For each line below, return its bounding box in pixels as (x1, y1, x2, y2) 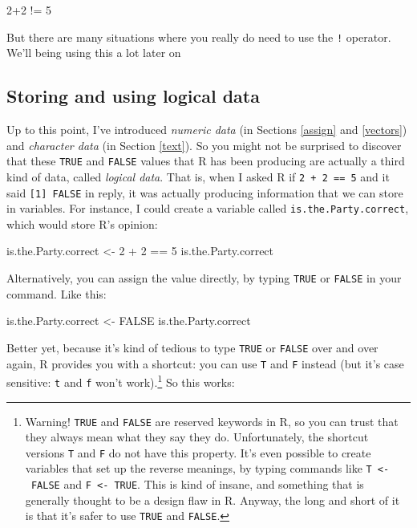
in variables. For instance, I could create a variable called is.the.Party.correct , (6, 200, 409, 217)
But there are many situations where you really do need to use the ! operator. (6, 28, 391, 45)
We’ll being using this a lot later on (6, 44, 181, 61)
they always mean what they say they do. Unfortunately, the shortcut (25, 428, 369, 445)
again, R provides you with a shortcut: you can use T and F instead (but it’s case (6, 355, 404, 372)
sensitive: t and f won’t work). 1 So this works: (6, 372, 235, 390)
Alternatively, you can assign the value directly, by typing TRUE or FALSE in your (6, 270, 402, 286)
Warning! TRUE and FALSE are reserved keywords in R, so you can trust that (25, 412, 399, 429)
